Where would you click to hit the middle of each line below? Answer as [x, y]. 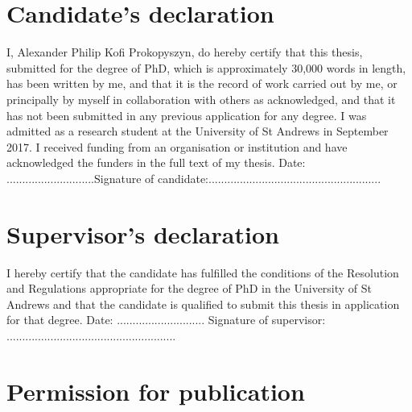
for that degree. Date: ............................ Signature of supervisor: [166, 320]
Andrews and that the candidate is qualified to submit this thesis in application [203, 304]
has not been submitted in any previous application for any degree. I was [187, 115]
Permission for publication [156, 391]
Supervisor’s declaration [143, 233]
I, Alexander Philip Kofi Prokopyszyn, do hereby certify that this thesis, [185, 52]
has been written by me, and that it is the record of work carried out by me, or [202, 83]
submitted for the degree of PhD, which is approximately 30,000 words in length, [206, 67]
